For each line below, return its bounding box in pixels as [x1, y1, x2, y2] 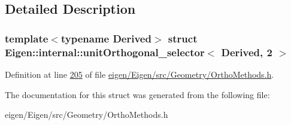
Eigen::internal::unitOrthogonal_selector [5, 44, 205, 59]
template [5, 31, 48, 45]
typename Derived [60, 31, 151, 45]
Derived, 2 [221, 44, 272, 59]
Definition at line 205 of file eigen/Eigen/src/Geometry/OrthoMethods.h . [5, 68, 274, 80]
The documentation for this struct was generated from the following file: [5, 88, 270, 100]
